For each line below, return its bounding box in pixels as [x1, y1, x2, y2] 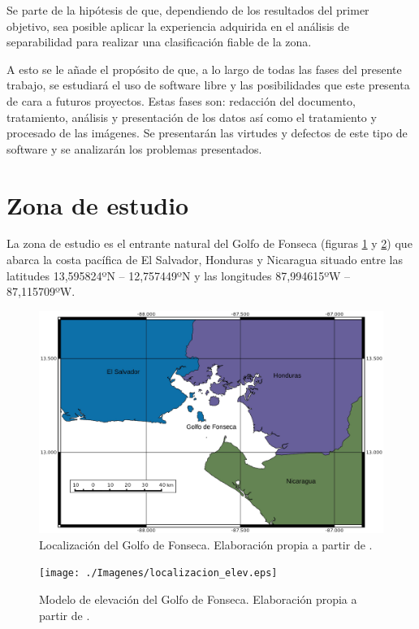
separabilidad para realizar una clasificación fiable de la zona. [6, 33, 312, 50]
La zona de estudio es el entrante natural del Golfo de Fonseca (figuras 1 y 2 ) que [6, 235, 413, 252]
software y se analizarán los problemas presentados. [6, 140, 262, 157]
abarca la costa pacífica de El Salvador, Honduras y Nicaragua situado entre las [6, 251, 403, 268]
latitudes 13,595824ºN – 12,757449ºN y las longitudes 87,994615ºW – [6, 267, 351, 284]
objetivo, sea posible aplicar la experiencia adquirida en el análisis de [6, 17, 350, 34]
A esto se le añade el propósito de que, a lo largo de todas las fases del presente [6, 60, 402, 77]
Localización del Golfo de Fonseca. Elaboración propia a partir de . [39, 536, 373, 553]
